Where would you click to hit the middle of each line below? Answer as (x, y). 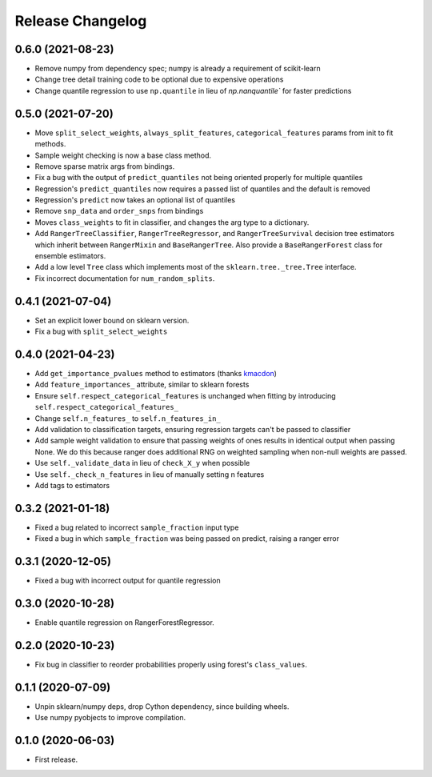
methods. (50, 144)
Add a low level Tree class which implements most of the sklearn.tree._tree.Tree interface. (196, 267)
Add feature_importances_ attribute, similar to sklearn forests (142, 385)
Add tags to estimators (72, 485)
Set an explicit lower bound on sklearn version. (112, 320)
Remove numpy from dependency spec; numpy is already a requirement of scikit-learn (178, 69)
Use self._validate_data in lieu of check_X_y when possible (142, 463)
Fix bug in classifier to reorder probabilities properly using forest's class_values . (171, 664)
